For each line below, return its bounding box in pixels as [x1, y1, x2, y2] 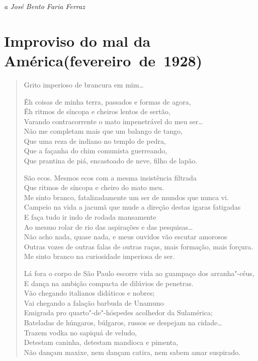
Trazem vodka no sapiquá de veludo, [24, 327, 137, 337]
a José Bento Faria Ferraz [4, 1, 85, 11]
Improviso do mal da [4, 30, 151, 51]
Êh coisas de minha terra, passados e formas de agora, [24, 96, 191, 107]
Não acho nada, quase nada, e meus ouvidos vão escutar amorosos [24, 231, 227, 242]
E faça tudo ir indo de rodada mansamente [24, 212, 156, 222]
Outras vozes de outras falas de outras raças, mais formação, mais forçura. [24, 241, 253, 251]
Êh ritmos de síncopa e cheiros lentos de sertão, [24, 106, 170, 117]
